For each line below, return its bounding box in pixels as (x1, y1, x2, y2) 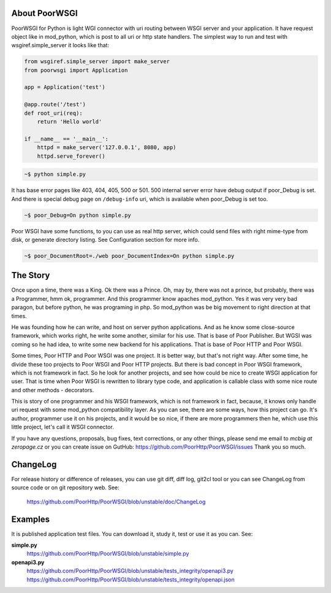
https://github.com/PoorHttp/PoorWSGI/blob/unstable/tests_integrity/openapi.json (26, 576, 235, 583)
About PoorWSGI (11, 8, 78, 18)
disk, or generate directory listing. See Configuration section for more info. (11, 236, 200, 243)
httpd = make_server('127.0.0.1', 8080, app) (37, 144, 177, 151)
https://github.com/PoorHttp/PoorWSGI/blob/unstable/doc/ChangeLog (26, 498, 206, 505)
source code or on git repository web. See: (11, 484, 120, 491)
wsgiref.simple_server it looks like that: (11, 42, 110, 49)
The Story (11, 270, 50, 281)
